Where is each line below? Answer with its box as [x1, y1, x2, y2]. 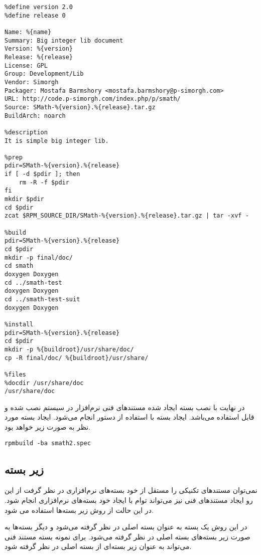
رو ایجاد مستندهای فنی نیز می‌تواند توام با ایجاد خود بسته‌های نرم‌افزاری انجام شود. [5, 495, 253, 505]
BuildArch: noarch [5, 112, 66, 119]
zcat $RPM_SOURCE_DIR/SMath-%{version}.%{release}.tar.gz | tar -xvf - [5, 212, 249, 220]
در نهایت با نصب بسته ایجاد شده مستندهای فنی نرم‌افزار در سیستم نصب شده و [5, 402, 245, 412]
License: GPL [5, 62, 48, 69]
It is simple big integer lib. [5, 137, 109, 144]
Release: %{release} [5, 53, 73, 61]
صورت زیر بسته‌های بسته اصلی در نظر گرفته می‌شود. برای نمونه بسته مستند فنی [5, 531, 250, 541]
